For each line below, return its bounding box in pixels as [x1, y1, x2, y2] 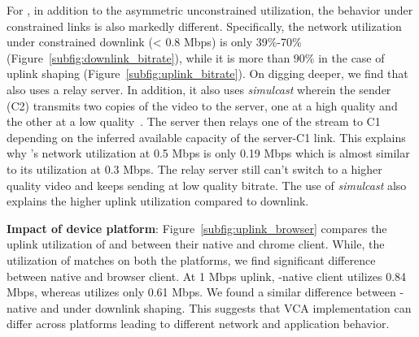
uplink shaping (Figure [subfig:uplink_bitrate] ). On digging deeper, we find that [7, 65, 408, 82]
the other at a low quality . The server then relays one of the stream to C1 [7, 113, 381, 130]
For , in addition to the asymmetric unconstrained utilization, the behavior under [7, 2, 413, 18]
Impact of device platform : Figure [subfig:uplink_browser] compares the [7, 219, 387, 236]
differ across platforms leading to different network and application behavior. [7, 315, 390, 332]
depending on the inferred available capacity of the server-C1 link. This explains [7, 128, 406, 145]
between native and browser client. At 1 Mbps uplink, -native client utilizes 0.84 [7, 267, 407, 284]
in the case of [318, 49, 385, 66]
